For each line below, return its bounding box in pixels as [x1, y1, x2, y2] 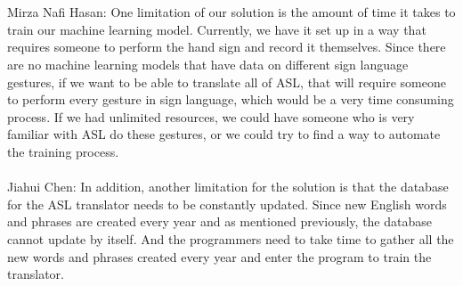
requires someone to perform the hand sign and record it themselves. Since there [7, 37, 446, 56]
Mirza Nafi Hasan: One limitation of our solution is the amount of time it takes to [7, 3, 456, 21]
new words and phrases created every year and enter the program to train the [7, 247, 432, 266]
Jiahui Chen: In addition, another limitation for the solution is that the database [7, 177, 449, 196]
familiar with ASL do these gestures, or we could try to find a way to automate [7, 125, 441, 143]
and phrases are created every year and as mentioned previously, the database [7, 212, 432, 231]
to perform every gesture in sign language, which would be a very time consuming [7, 90, 454, 109]
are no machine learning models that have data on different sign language [7, 54, 409, 73]
